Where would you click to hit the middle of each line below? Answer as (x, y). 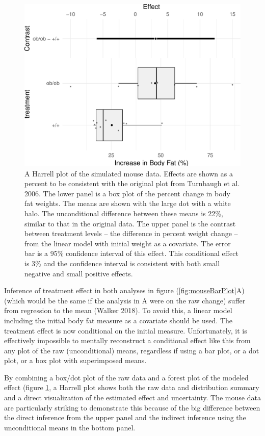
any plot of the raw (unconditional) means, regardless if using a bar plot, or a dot (132, 350)
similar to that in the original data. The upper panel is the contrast (130, 223)
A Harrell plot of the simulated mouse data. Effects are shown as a (129, 173)
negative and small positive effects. (79, 273)
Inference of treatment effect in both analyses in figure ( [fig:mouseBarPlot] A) (124, 290)
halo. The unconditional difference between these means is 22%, (124, 213)
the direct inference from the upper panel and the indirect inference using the (125, 417)
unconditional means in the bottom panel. (70, 427)
